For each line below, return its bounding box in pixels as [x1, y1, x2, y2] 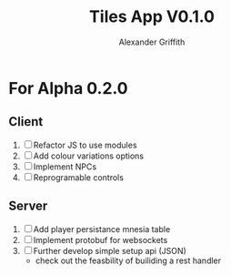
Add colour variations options [33, 150, 145, 161]
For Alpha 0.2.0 [8, 77, 128, 98]
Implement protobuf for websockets [33, 234, 168, 245]
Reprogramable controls [33, 171, 125, 183]
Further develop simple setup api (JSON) [33, 245, 187, 256]
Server [8, 199, 48, 214]
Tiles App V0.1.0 [88, 6, 216, 27]
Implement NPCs [33, 161, 97, 172]
